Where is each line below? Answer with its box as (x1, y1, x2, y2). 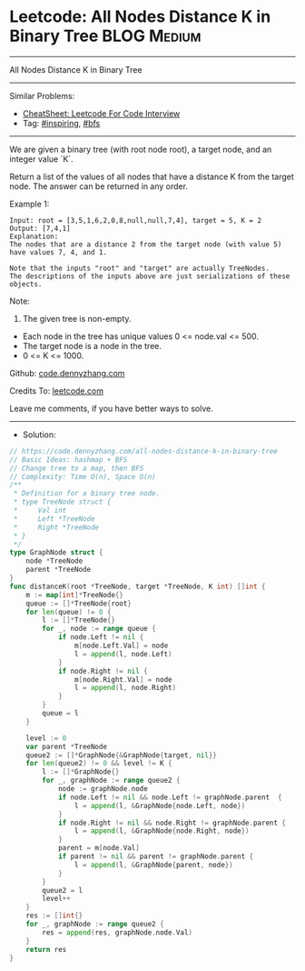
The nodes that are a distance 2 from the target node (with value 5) (9, 239, 282, 249)
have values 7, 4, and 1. (9, 247, 107, 256)
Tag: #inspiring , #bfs (22, 117, 101, 128)
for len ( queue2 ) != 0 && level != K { (25, 759, 172, 768)
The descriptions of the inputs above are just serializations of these (9, 271, 290, 281)
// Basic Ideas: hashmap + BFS (9, 455, 128, 465)
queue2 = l (42, 886, 84, 895)
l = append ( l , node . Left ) (74, 649, 172, 658)
